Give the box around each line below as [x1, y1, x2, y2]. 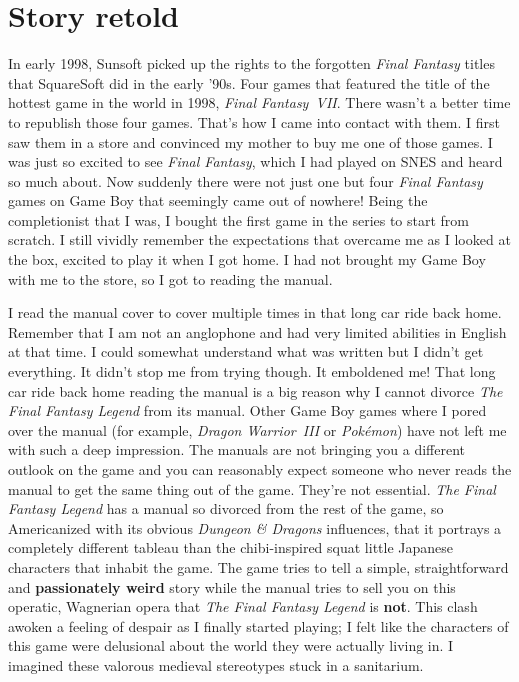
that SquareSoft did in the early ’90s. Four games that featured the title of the [8, 72, 490, 93]
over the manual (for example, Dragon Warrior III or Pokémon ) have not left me [8, 419, 507, 440]
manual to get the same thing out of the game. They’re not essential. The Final [8, 478, 496, 499]
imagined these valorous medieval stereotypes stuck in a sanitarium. [8, 654, 424, 675]
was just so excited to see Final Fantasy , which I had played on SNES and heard [8, 151, 503, 172]
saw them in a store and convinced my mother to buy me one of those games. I [8, 131, 493, 152]
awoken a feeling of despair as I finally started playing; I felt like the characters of [8, 615, 509, 636]
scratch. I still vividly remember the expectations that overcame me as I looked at [8, 229, 511, 250]
